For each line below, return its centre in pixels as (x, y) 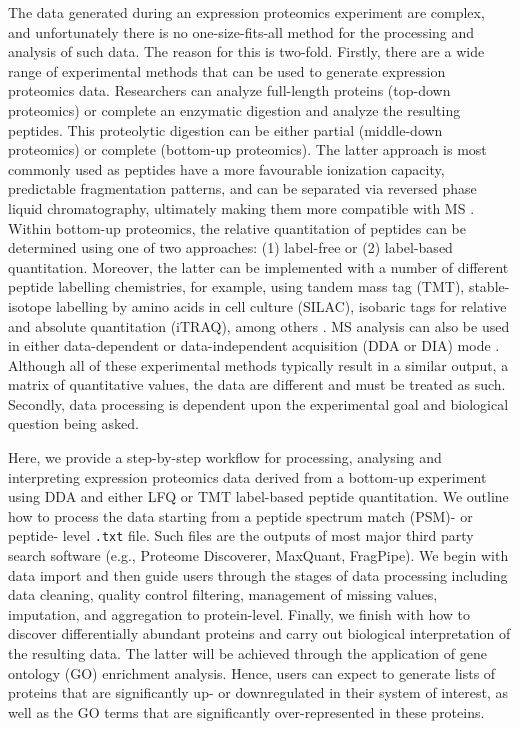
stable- (489, 286)
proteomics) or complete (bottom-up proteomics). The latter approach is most (247, 149)
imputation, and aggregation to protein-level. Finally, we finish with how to (239, 613)
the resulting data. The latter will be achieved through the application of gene (247, 653)
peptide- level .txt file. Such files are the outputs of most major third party (241, 535)
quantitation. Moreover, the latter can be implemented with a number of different (258, 266)
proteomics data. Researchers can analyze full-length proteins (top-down (229, 90)
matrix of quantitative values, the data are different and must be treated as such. (257, 384)
